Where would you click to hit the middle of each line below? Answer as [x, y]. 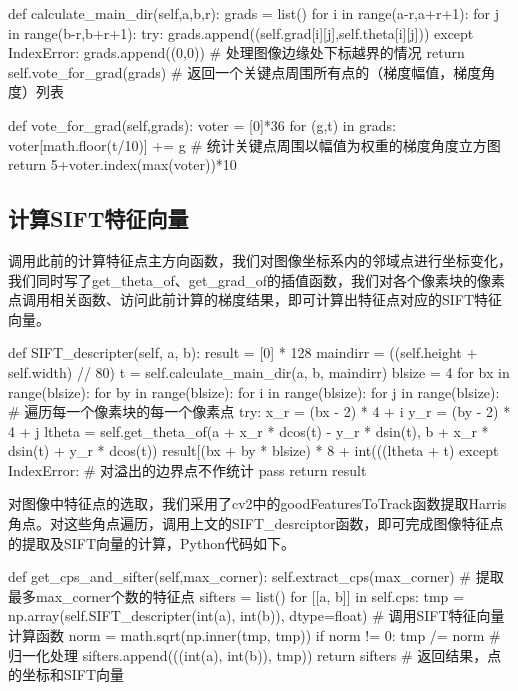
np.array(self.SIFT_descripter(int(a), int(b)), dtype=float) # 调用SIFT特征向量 [256, 615]
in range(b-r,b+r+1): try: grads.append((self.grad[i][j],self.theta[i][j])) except [241, 32]
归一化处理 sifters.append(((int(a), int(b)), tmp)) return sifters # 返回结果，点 [255, 654]
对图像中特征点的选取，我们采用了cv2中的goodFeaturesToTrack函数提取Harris [257, 503]
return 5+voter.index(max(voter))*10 [122, 164]
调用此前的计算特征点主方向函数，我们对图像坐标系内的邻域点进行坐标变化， [260, 259]
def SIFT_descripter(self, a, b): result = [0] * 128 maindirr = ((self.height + [243, 352]
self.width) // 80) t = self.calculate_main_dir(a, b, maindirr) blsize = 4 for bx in [259, 371]
